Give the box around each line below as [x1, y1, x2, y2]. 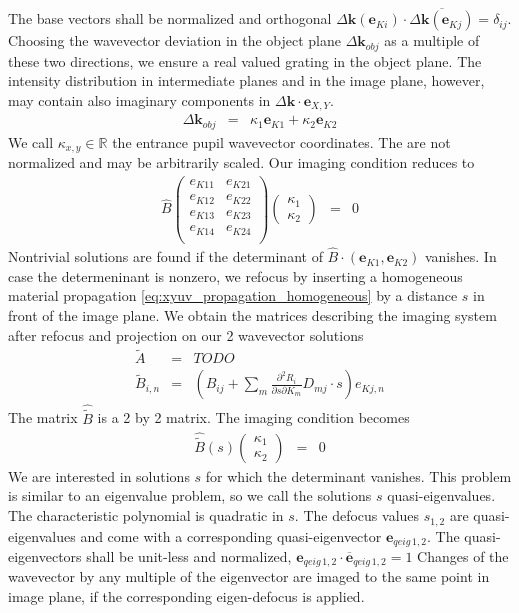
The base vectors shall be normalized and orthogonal [8, 8, 332, 29]
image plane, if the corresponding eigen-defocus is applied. [8, 586, 365, 607]
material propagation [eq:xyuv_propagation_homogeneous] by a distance [8, 285, 458, 306]
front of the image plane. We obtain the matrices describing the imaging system [8, 304, 497, 325]
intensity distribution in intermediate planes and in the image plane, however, [8, 70, 485, 91]
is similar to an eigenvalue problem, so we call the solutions [8, 485, 372, 506]
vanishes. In [424, 246, 497, 267]
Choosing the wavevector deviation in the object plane [8, 30, 342, 51]
